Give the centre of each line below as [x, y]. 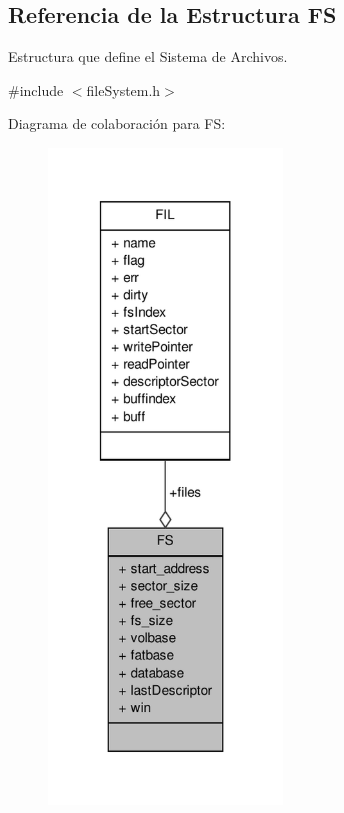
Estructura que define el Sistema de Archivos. [148, 56]
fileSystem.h [123, 89]
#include [36, 89]
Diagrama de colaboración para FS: [117, 123]
